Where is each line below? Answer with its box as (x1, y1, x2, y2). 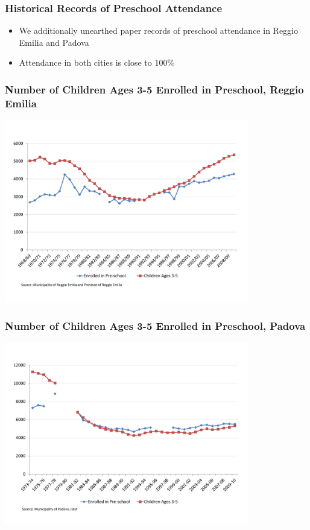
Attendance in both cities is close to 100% (19, 56, 175, 69)
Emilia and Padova (19, 36, 89, 48)
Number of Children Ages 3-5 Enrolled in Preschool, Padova (5, 318, 306, 333)
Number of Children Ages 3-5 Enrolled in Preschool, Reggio (5, 81, 304, 96)
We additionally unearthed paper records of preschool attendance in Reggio (19, 24, 298, 37)
